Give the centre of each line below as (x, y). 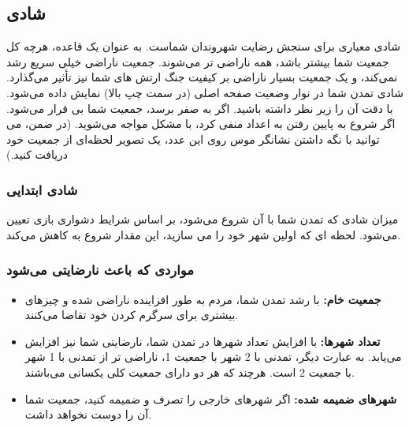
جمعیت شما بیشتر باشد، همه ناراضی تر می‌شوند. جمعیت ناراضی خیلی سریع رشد (198, 61)
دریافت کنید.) (37, 154)
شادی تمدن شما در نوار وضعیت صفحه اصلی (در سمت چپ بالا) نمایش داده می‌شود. (205, 92)
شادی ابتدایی (42, 189)
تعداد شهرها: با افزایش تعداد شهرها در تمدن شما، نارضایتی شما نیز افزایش (203, 341)
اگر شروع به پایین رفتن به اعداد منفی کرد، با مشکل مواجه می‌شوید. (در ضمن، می (201, 124)
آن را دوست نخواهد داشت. (88, 414)
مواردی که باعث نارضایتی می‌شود (100, 270)
